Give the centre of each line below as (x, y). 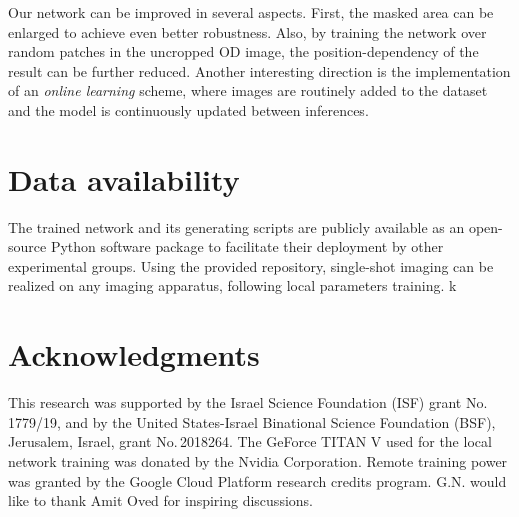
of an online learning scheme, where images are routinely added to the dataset (248, 90)
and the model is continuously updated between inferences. (188, 109)
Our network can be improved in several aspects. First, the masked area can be (251, 12)
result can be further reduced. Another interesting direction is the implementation (259, 70)
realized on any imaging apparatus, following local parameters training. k (232, 285)
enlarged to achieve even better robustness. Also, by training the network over (247, 31)
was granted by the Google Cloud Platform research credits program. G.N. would (257, 480)
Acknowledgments (134, 354)
